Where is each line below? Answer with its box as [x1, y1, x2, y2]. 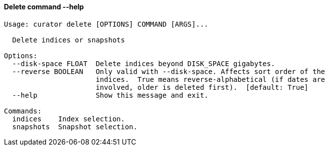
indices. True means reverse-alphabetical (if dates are [95, 75, 326, 83]
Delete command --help [4, 2, 84, 11]
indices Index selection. [12, 114, 125, 123]
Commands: [4, 107, 42, 115]
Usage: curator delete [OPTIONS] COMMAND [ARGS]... [4, 20, 209, 28]
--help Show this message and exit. [12, 91, 209, 99]
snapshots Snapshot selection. [12, 122, 138, 131]
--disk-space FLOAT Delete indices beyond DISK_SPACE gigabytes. [12, 59, 275, 68]
